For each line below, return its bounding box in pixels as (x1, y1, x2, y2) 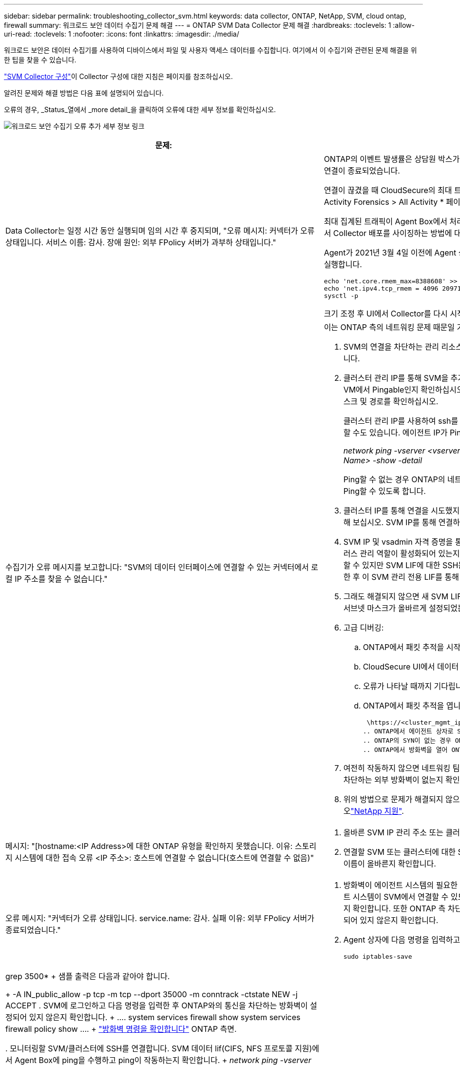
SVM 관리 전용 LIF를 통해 (371, 572, 459, 582)
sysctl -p (324, 292, 359, 299)
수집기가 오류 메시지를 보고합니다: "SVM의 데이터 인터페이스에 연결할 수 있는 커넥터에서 (5, 562, 309, 572)
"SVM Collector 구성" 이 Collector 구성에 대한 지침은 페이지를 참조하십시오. (4, 72, 233, 80)
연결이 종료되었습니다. (324, 166, 400, 176)
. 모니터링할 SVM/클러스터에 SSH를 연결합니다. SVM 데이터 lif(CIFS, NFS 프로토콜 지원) (5, 1044, 312, 1053)
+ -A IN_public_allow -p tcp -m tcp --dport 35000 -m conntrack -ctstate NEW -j (5, 989, 298, 999)
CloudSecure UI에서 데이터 (363, 662, 459, 671)
